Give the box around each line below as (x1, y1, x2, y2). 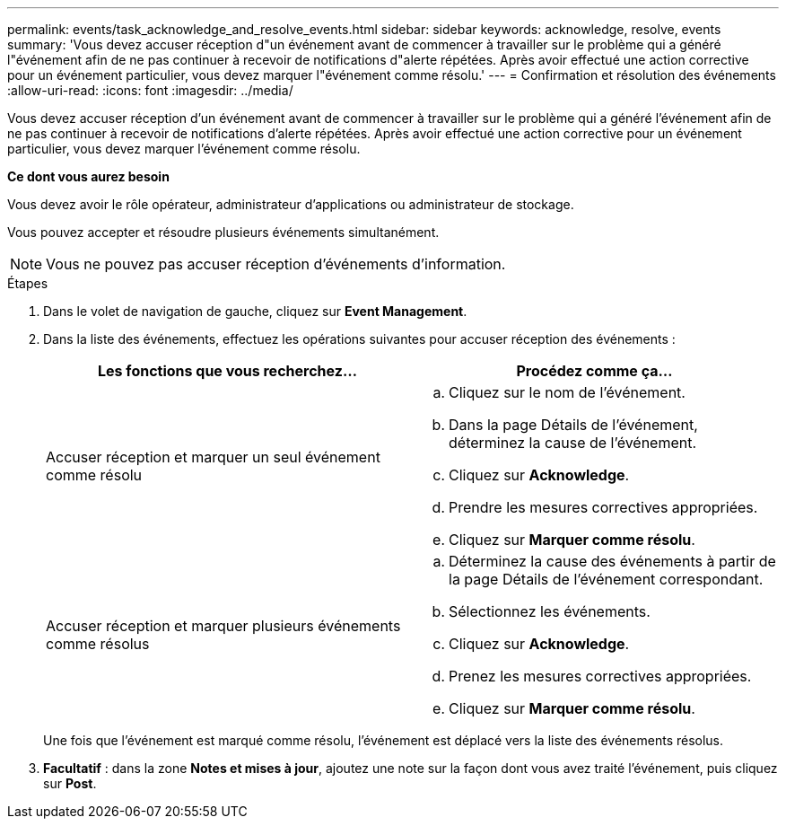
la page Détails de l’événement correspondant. (449, 570, 764, 588)
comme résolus (46, 635, 150, 653)
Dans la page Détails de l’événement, (449, 416, 698, 434)
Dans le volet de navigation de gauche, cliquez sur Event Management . (43, 303, 467, 319)
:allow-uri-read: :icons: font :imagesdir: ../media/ (7, 83, 293, 98)
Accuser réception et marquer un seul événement (46, 448, 380, 466)
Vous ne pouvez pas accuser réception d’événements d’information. (46, 255, 506, 273)
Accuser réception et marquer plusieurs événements (46, 617, 401, 635)
